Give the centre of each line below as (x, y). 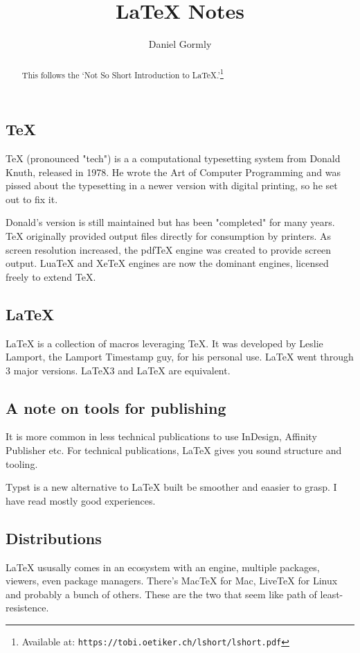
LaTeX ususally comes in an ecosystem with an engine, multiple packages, (163, 567)
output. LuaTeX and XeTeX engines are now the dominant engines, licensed (167, 263)
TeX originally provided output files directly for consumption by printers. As (168, 235)
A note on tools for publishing (116, 407)
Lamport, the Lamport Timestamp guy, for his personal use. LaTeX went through (180, 357)
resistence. (27, 608)
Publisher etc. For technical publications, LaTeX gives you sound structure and (174, 450)
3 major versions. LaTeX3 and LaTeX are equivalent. (118, 370)
